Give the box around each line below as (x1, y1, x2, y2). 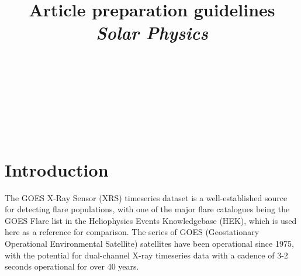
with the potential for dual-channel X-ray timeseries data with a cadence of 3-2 (5, 249, 288, 261)
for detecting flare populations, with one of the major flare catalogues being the (5, 203, 290, 215)
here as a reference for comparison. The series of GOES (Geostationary (5, 226, 260, 238)
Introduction (5, 157, 109, 181)
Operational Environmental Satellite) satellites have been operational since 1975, (5, 237, 294, 249)
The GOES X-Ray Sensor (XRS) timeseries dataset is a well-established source (5, 191, 288, 203)
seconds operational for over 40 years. (5, 260, 139, 272)
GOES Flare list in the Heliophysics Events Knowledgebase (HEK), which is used (5, 214, 297, 226)
